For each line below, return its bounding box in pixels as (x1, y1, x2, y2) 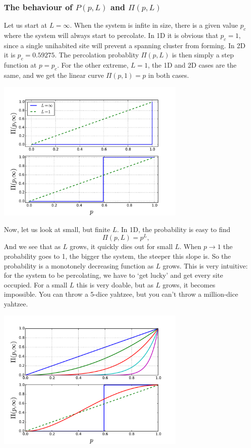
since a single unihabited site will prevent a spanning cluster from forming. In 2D (4, 40, 246, 50)
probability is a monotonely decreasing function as (4, 260, 154, 270)
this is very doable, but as (76, 279, 154, 289)
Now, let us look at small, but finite (4, 224, 110, 234)
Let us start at (4, 20, 48, 30)
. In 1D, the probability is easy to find (117, 224, 231, 234)
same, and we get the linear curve (4, 70, 104, 80)
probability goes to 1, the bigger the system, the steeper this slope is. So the (4, 251, 231, 261)
